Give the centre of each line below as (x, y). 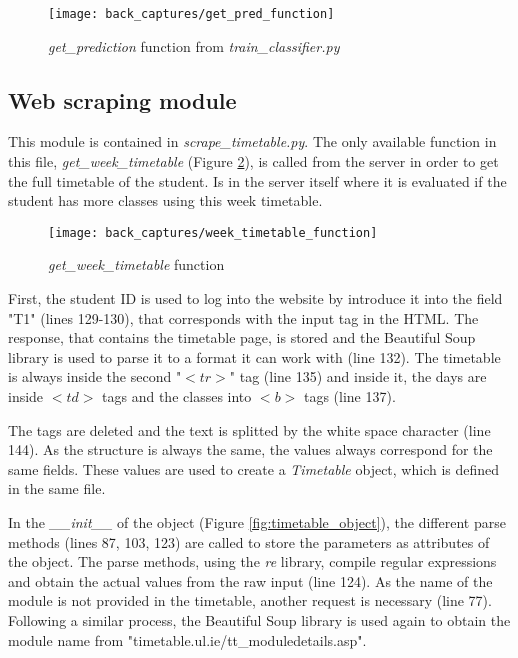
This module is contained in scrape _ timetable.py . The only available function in (252, 141)
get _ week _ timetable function (136, 264)
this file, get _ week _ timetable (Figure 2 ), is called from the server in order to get (253, 161)
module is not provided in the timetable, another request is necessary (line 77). (250, 600)
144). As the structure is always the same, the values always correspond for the (250, 449)
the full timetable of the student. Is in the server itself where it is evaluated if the (257, 180)
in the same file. (57, 488)
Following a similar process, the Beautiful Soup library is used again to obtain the (259, 619)
